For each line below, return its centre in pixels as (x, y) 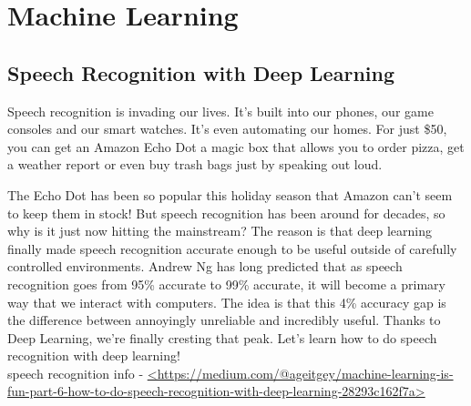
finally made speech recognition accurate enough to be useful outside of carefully (232, 248)
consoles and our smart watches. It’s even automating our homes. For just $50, (227, 129)
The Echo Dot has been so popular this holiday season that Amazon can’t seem (230, 194)
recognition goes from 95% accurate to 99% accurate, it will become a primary (226, 284)
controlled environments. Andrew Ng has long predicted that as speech (205, 266)
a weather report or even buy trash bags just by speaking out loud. (195, 164)
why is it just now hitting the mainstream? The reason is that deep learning (220, 231)
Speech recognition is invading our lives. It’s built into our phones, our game (220, 111)
